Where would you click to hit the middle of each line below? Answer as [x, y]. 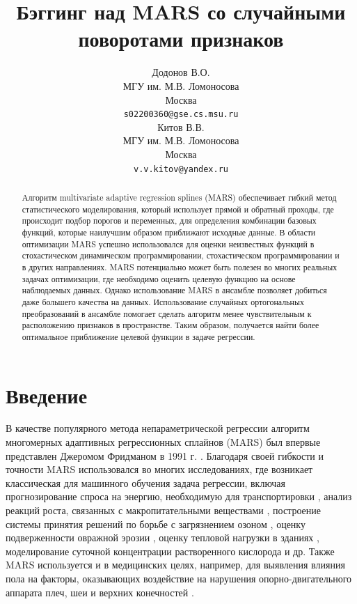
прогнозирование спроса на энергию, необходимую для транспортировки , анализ [179, 496]
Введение [47, 395]
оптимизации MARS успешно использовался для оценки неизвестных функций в [168, 243]
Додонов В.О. [181, 72]
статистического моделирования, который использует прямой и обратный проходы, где [178, 209]
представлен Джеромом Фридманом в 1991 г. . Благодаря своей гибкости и [165, 455]
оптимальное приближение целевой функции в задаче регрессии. [138, 336]
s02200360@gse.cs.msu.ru [181, 115]
